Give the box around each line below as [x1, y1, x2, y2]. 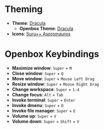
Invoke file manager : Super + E [11, 107, 76, 113]
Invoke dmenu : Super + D [11, 102, 63, 108]
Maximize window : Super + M [11, 65, 72, 71]
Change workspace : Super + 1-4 [11, 86, 79, 92]
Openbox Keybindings [4, 49, 99, 60]
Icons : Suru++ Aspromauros [11, 31, 71, 37]
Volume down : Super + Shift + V [11, 118, 79, 124]
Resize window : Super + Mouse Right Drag [11, 81, 99, 87]
